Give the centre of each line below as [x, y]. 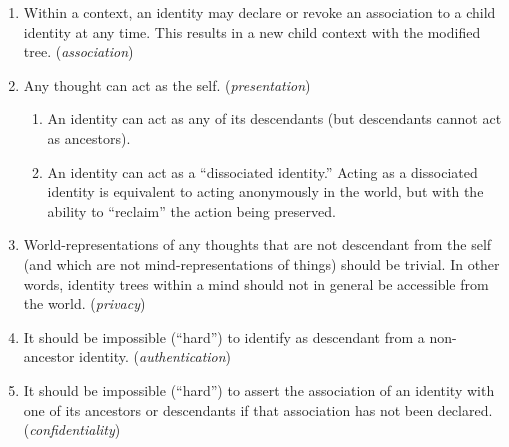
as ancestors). [89, 137]
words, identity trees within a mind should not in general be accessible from [256, 283]
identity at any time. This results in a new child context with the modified [252, 31]
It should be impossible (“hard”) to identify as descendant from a [224, 336]
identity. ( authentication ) [155, 356]
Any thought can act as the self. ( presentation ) [167, 84]
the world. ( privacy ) [84, 303]
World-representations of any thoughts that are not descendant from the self [257, 244]
